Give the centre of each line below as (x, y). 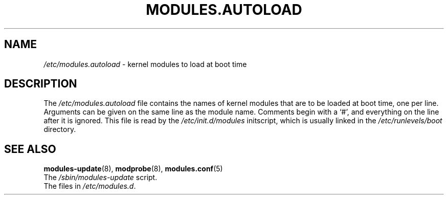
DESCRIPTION (41, 84)
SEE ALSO (30, 149)
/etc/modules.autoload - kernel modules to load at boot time (145, 64)
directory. (60, 129)
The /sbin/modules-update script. (100, 178)
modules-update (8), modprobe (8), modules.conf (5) (133, 169)
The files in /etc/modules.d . (90, 186)
